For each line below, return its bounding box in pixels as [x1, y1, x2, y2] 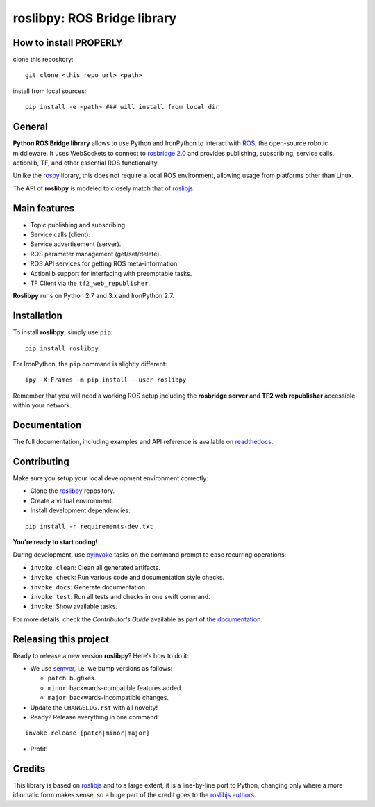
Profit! [30, 744, 48, 753]
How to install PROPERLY [12, 37, 123, 49]
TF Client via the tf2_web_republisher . [30, 279, 151, 287]
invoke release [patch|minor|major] [25, 729, 150, 737]
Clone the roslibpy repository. [30, 487, 115, 495]
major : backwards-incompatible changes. [47, 694, 169, 702]
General [12, 121, 49, 133]
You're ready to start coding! [12, 537, 98, 546]
